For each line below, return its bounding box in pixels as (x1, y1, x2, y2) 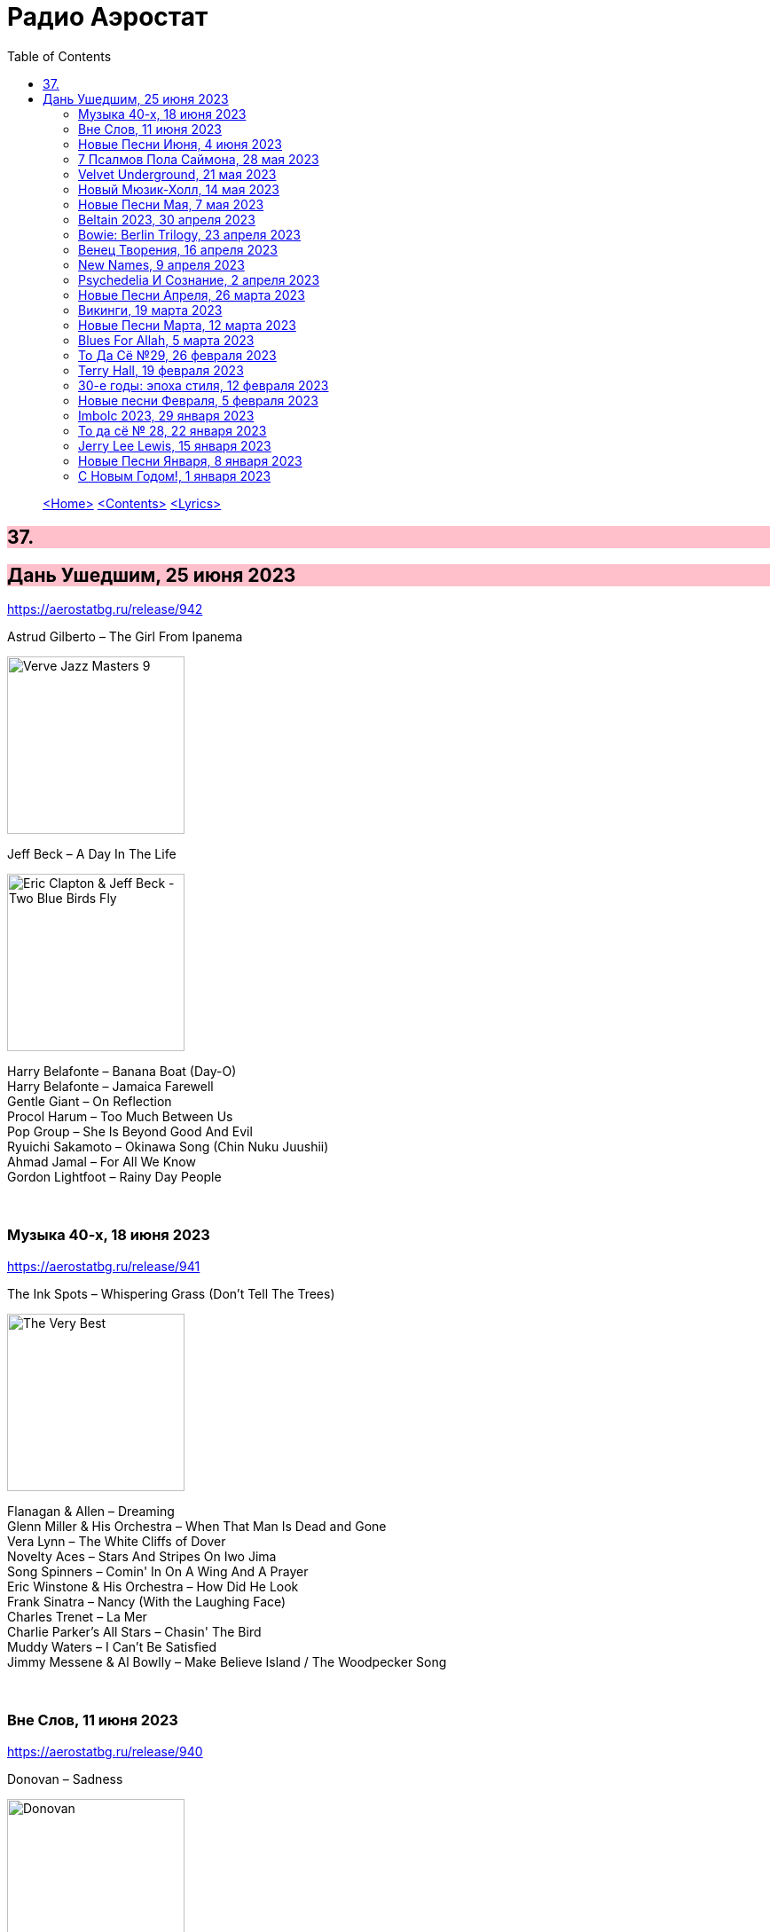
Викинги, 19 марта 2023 (78, 302, 223, 318)
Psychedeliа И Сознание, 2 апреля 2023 (78, 271, 320, 287)
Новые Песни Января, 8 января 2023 (78, 452, 302, 468)
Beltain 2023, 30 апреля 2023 (78, 211, 255, 227)
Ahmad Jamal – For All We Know (7, 1154, 196, 1170)
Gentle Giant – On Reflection (7, 1094, 172, 1110)
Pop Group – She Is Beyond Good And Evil (7, 1124, 253, 1140)
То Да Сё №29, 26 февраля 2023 (78, 347, 277, 363)
